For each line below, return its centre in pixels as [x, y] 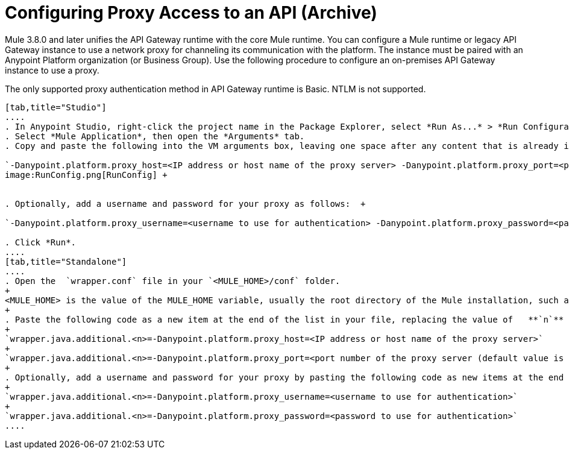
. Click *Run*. [41, 242]
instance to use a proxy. [52, 70]
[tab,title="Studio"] [56, 107]
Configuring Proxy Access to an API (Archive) [191, 13]
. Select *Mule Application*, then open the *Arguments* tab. [155, 136]
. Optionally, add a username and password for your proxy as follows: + [185, 203]
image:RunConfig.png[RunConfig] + [86, 175]
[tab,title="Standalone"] [66, 261]
